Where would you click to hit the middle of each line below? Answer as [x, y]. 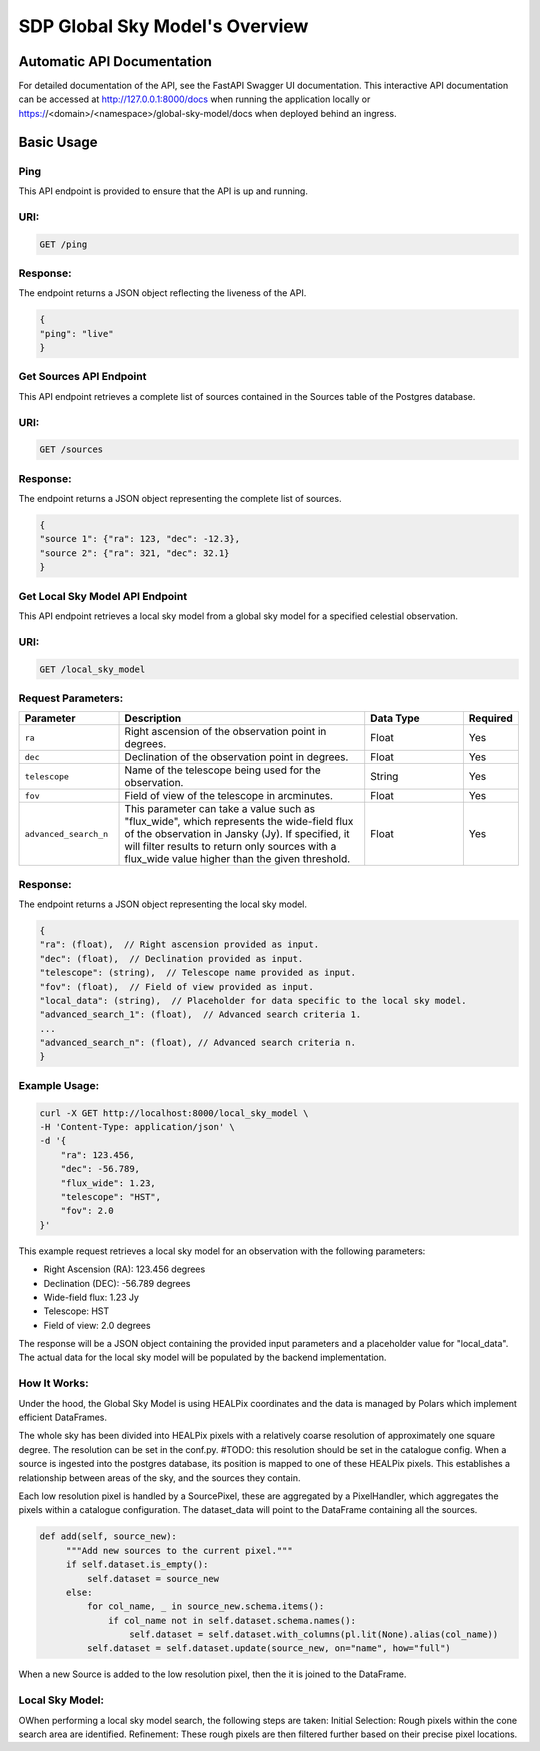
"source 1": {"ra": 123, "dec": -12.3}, [139, 539]
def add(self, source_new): [108, 1536]
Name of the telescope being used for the [223, 770]
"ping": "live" [76, 333]
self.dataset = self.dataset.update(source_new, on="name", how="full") [269, 1648]
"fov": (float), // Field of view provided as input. [176, 986]
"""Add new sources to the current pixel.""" [179, 1550]
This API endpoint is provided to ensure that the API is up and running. [163, 191]
